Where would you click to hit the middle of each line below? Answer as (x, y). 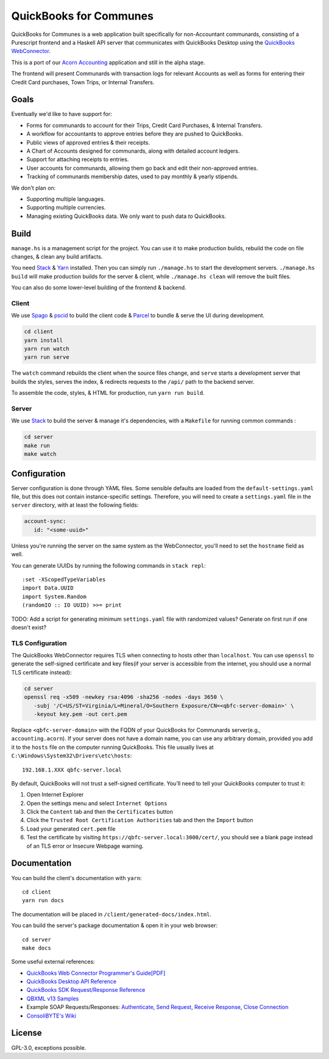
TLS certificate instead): (41, 672)
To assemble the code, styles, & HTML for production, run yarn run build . (108, 393)
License (27, 1033)
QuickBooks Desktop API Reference (72, 981)
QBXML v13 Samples (53, 999)
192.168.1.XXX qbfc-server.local (72, 770)
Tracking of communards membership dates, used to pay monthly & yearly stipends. (133, 176)
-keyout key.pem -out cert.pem (80, 714)
